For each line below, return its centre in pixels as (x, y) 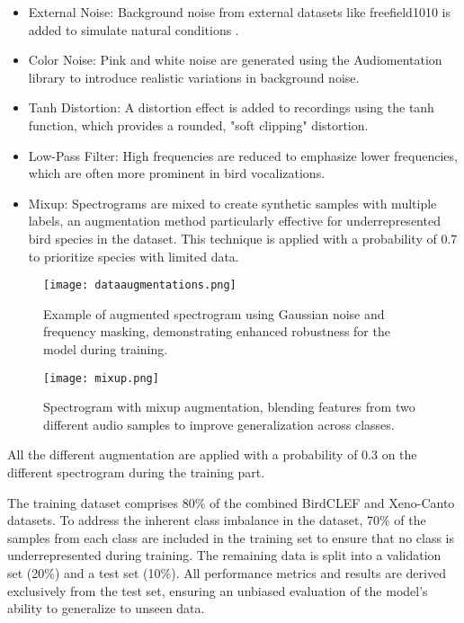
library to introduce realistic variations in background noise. (194, 77)
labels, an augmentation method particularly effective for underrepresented (234, 221)
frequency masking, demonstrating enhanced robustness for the (217, 331)
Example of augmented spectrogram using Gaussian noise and (214, 313)
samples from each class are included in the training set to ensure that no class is (231, 537)
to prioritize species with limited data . (134, 256)
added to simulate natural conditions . (134, 29)
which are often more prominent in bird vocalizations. (177, 173)
